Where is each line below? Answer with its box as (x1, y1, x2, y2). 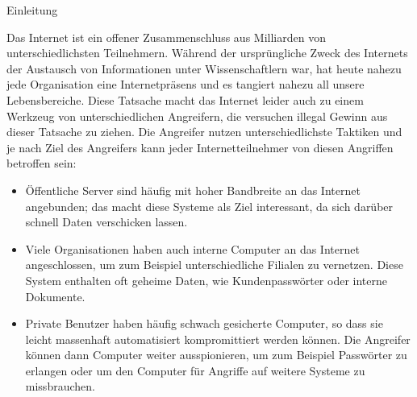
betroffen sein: (6, 155, 77, 172)
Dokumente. (25, 287, 85, 304)
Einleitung (6, 2, 58, 18)
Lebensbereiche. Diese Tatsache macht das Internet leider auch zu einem (6, 91, 364, 108)
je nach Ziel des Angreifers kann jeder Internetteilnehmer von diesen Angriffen (6, 139, 394, 155)
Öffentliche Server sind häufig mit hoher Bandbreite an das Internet (25, 181, 361, 198)
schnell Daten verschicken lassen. (25, 213, 188, 230)
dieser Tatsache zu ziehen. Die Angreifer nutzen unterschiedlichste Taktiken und (6, 123, 402, 140)
